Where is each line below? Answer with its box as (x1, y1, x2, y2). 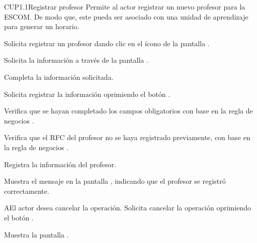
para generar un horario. (4, 21, 79, 32)
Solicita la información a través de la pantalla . (4, 55, 148, 65)
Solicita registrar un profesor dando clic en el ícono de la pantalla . (4, 38, 210, 48)
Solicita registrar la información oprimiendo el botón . (4, 88, 170, 99)
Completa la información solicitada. (4, 71, 114, 82)
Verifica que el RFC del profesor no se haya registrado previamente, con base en (4, 132, 250, 143)
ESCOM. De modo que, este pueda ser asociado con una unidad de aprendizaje (4, 11, 248, 22)
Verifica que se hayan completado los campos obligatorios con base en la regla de (4, 105, 253, 116)
